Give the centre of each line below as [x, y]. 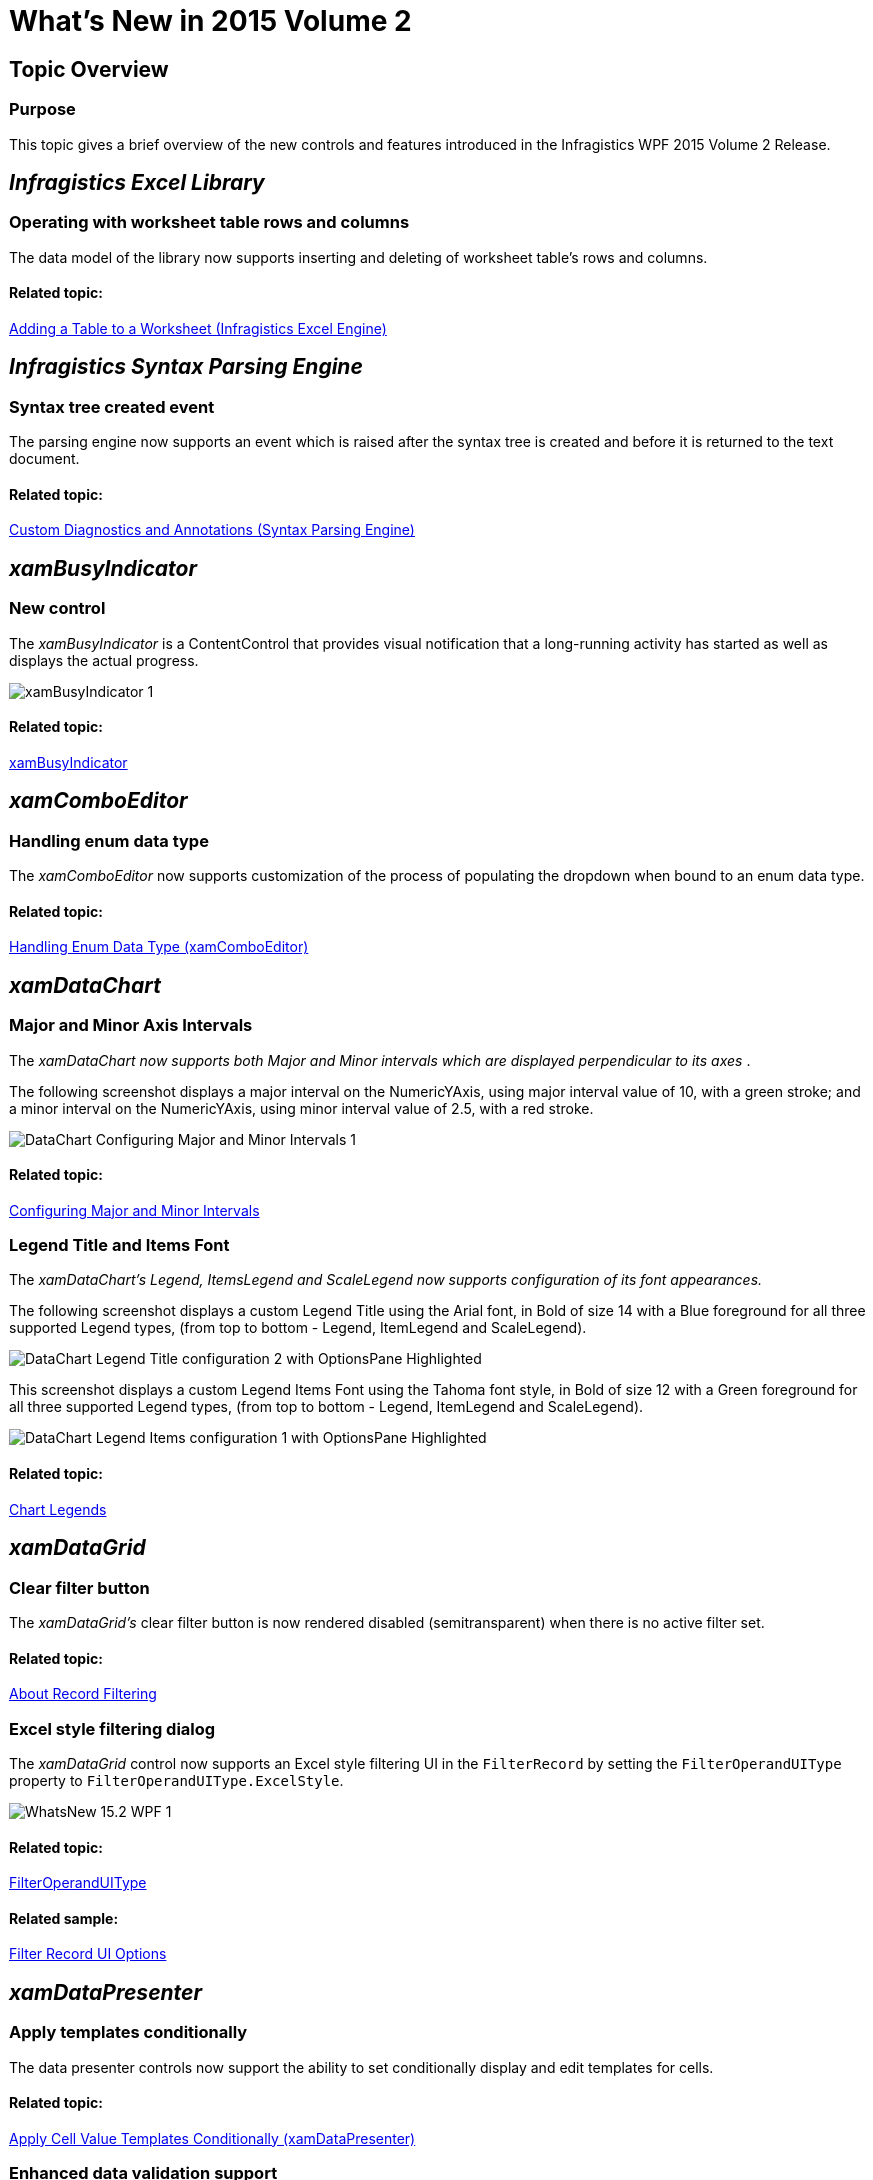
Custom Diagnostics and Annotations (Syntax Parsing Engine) [212, 530]
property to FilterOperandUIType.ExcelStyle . [176, 1780]
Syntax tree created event [112, 406]
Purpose [42, 109]
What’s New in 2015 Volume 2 [210, 21]
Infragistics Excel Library [137, 182]
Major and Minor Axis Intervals [131, 1025]
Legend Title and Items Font [119, 1245]
